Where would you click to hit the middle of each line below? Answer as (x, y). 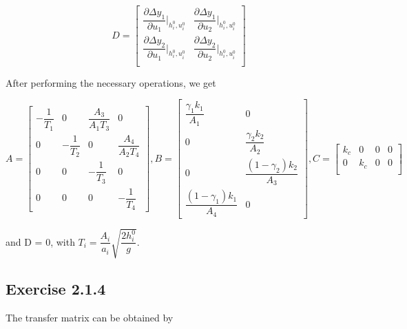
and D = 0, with (40, 241)
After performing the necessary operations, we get (111, 82)
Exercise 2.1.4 (56, 288)
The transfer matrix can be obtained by (90, 317)
